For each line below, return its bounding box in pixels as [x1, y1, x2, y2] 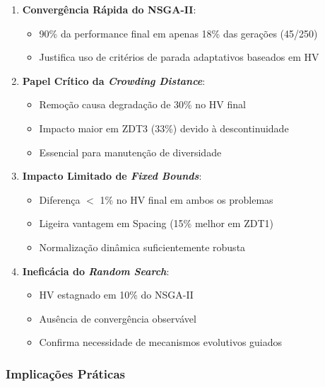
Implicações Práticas [6, 364, 126, 382]
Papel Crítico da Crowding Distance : [22, 73, 206, 88]
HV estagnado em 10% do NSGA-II [39, 287, 194, 302]
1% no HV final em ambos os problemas [100, 192, 273, 207]
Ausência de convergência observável [39, 311, 196, 325]
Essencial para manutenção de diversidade [39, 144, 222, 159]
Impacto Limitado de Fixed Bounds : [22, 168, 202, 183]
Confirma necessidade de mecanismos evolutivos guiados [39, 335, 283, 350]
